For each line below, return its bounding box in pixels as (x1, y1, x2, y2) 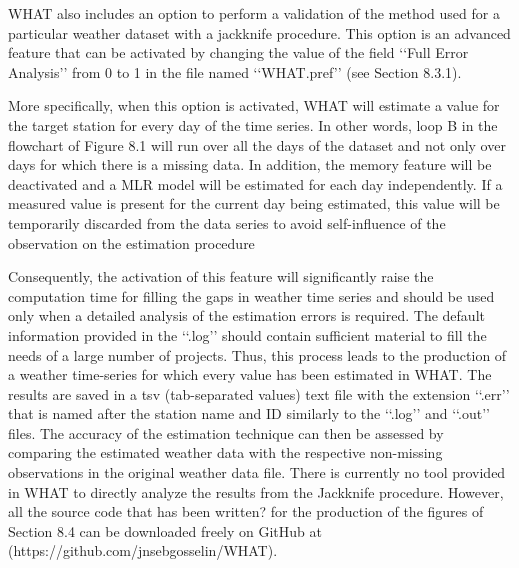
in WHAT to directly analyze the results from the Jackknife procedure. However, (8, 481, 504, 502)
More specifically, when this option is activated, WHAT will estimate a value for (8, 95, 500, 116)
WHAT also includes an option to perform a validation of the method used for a (8, 3, 500, 23)
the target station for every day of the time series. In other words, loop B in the (8, 114, 498, 135)
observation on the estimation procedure (8, 232, 255, 253)
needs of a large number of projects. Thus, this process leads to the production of (8, 344, 507, 365)
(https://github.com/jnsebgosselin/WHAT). (8, 540, 278, 561)
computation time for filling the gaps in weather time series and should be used (8, 285, 495, 306)
